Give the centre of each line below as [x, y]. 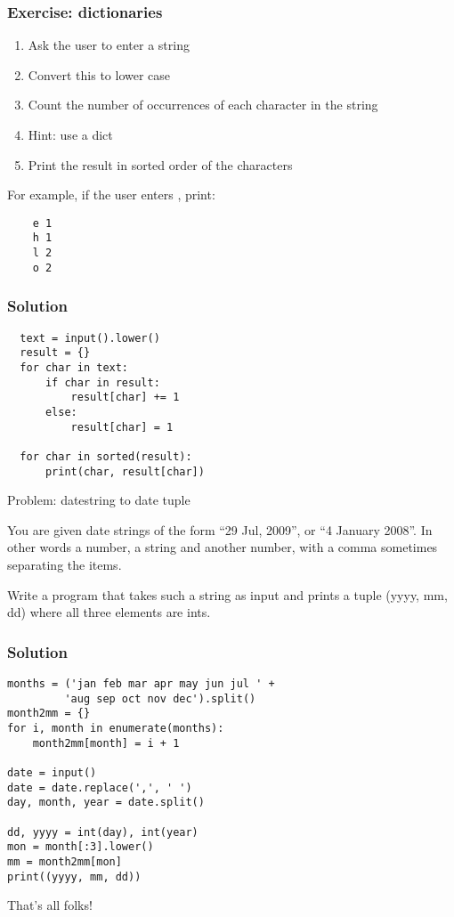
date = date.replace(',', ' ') [100, 787]
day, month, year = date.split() [106, 803]
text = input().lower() [90, 338]
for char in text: [74, 367]
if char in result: [102, 382]
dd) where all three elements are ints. [109, 612]
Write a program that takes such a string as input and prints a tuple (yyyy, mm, [227, 594]
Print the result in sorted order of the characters [160, 164]
